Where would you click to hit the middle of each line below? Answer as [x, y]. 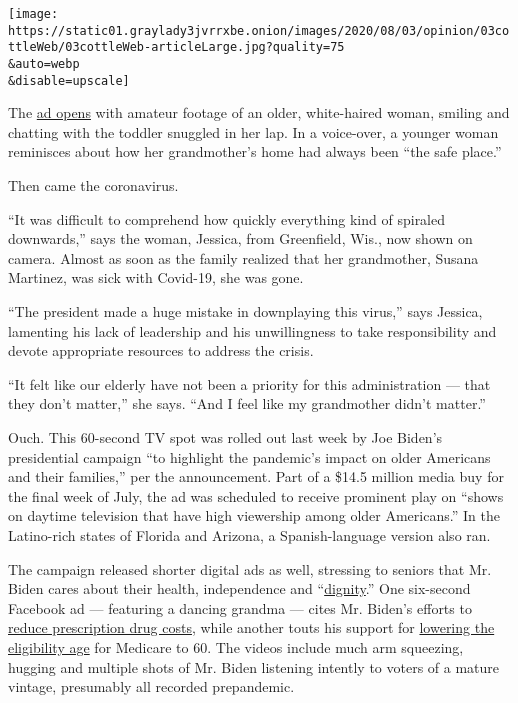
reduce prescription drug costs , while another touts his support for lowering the [251, 627]
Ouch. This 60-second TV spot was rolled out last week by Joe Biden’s [225, 437]
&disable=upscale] [69, 80]
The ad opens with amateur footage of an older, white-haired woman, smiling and [259, 112]
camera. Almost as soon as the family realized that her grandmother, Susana [243, 257]
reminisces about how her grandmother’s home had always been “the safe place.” [255, 151]
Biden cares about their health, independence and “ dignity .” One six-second [239, 588]
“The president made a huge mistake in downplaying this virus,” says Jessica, [245, 311]
